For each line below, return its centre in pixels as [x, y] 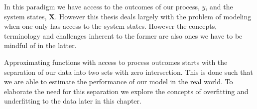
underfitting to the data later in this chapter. [73, 101]
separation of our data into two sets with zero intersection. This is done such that [128, 72]
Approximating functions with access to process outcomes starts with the [116, 62]
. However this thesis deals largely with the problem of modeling [153, 16]
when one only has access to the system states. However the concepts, [111, 26]
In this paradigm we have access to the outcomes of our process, [102, 6]
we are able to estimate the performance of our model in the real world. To [119, 82]
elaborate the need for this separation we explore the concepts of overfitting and [126, 91]
